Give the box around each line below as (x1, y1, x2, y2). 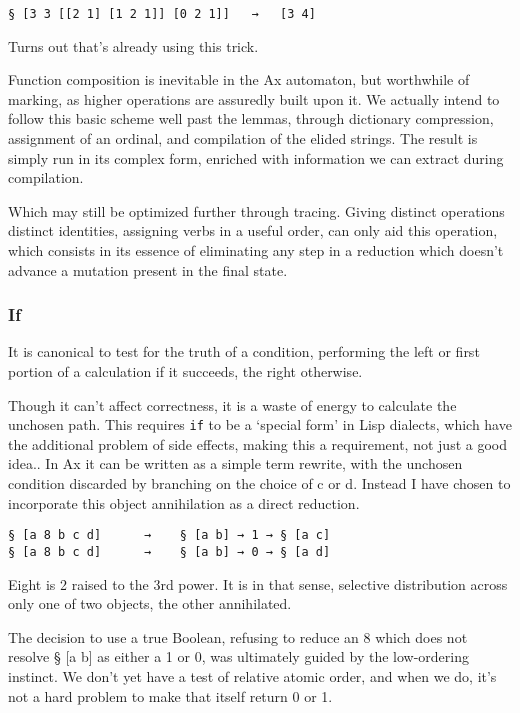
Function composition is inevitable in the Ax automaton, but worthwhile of (8, 69, 470, 90)
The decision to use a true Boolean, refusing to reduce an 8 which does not (8, 626, 468, 647)
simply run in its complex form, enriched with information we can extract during (8, 147, 504, 168)
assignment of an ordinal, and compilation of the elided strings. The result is (8, 128, 478, 149)
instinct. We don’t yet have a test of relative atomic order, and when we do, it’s (8, 665, 497, 686)
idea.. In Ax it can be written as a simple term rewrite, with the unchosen (8, 453, 463, 474)
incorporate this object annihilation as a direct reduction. (8, 492, 360, 513)
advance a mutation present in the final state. (8, 259, 288, 280)
